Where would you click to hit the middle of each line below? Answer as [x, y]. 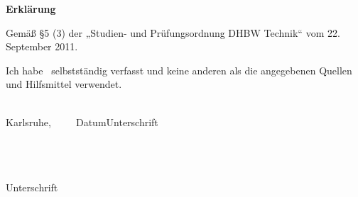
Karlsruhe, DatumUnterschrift [82, 122]
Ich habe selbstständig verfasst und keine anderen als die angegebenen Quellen [179, 70]
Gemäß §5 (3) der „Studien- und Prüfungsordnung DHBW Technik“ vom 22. [173, 32]
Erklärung [31, 9]
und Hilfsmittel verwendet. [64, 84]
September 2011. [42, 46]
